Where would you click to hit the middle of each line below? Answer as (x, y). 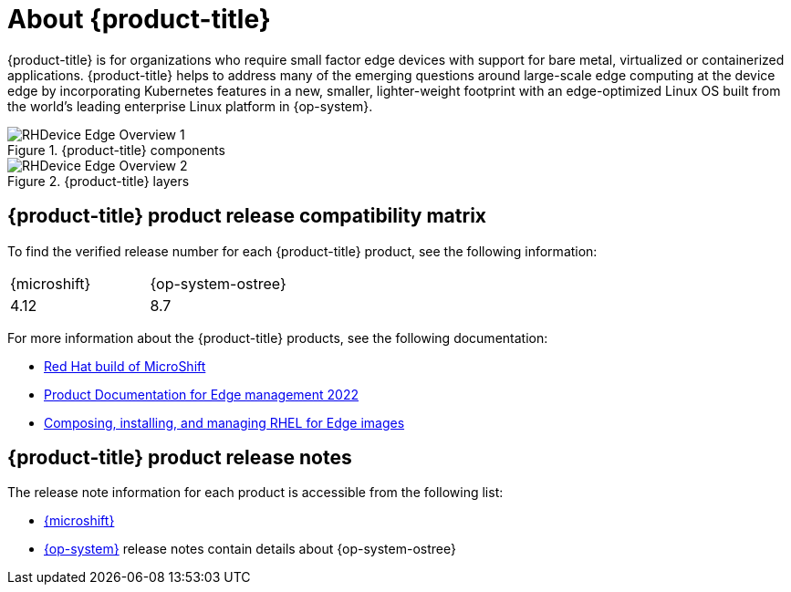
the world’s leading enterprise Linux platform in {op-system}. (190, 106)
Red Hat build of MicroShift (125, 366)
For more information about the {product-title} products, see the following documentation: (278, 338)
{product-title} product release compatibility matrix (247, 216)
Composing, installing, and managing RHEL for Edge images (224, 422)
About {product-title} (139, 19)
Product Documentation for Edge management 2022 (202, 394)
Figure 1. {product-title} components (116, 150)
